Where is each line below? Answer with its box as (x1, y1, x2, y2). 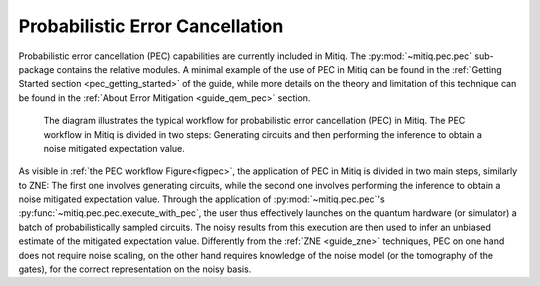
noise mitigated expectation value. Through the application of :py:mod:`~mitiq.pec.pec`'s (18, 193, 385, 205)
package (18, 63, 55, 75)
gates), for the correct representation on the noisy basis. (18, 263, 252, 275)
